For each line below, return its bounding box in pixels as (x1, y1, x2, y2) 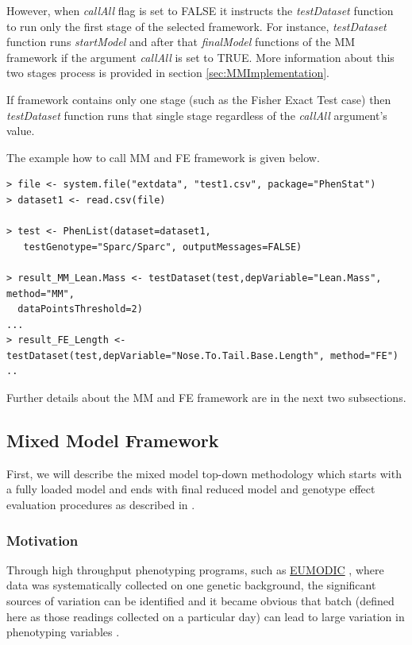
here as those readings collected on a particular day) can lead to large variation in (6, 608, 405, 624)
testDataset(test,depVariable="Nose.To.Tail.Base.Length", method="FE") (6, 350, 399, 361)
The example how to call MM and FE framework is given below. (6, 149, 320, 165)
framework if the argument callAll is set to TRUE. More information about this (6, 48, 395, 65)
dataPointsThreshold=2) (17, 303, 143, 315)
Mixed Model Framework (6, 428, 219, 453)
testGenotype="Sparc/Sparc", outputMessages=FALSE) (23, 241, 302, 253)
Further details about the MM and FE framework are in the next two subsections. (6, 389, 406, 406)
